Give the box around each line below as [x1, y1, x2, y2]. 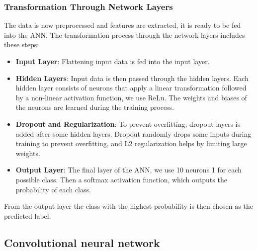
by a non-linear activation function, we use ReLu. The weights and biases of [15, 92, 247, 102]
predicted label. [4, 210, 51, 221]
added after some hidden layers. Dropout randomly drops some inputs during [15, 128, 252, 139]
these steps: [4, 39, 39, 50]
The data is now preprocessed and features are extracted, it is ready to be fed [4, 20, 241, 30]
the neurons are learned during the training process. [15, 102, 174, 112]
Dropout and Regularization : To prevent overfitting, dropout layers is [15, 118, 241, 129]
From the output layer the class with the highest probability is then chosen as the [4, 201, 253, 211]
